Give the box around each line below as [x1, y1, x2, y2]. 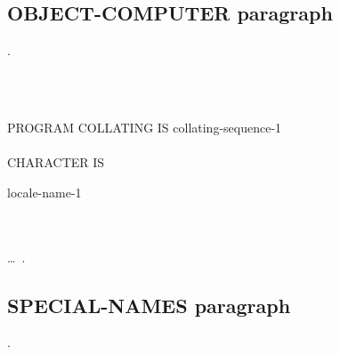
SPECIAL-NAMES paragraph [7, 291, 291, 318]
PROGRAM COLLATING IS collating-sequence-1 [7, 117, 282, 136]
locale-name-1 [7, 182, 82, 201]
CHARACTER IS [7, 153, 105, 172]
